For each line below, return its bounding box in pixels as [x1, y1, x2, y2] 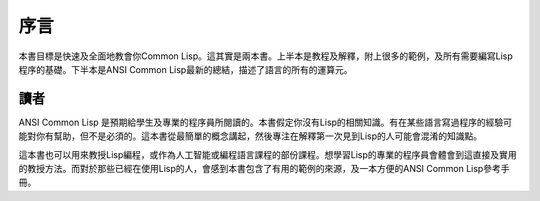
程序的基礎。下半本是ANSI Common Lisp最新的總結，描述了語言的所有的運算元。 [18, 63, 353, 75]
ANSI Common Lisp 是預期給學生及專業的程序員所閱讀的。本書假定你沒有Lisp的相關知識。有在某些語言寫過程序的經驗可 [18, 116, 513, 128]
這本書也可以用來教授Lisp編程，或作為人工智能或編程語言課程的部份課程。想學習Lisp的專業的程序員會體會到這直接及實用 [18, 148, 517, 160]
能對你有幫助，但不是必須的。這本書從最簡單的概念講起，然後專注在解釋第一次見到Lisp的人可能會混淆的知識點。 [18, 130, 483, 142]
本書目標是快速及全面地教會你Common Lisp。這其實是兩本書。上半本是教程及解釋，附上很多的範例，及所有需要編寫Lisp [18, 50, 514, 62]
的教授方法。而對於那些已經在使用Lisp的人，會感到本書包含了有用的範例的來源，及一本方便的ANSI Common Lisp [18, 163, 484, 175]
